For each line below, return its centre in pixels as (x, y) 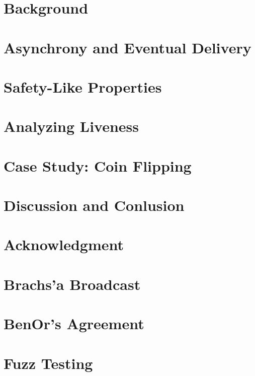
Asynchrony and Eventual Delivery (127, 47)
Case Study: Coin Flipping (98, 165)
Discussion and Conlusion (94, 205)
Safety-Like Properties (83, 86)
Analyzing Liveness (71, 126)
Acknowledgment (64, 244)
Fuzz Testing (48, 363)
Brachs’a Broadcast (72, 284)
